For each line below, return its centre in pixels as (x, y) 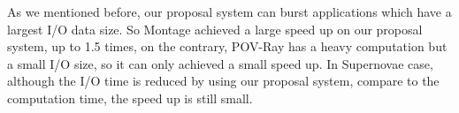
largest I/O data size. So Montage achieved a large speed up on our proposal (215, 29)
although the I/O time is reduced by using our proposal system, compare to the (223, 81)
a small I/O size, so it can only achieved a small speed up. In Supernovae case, (220, 63)
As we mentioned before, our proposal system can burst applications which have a (229, 11)
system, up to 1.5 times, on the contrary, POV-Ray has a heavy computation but (227, 46)
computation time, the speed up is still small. (130, 98)
